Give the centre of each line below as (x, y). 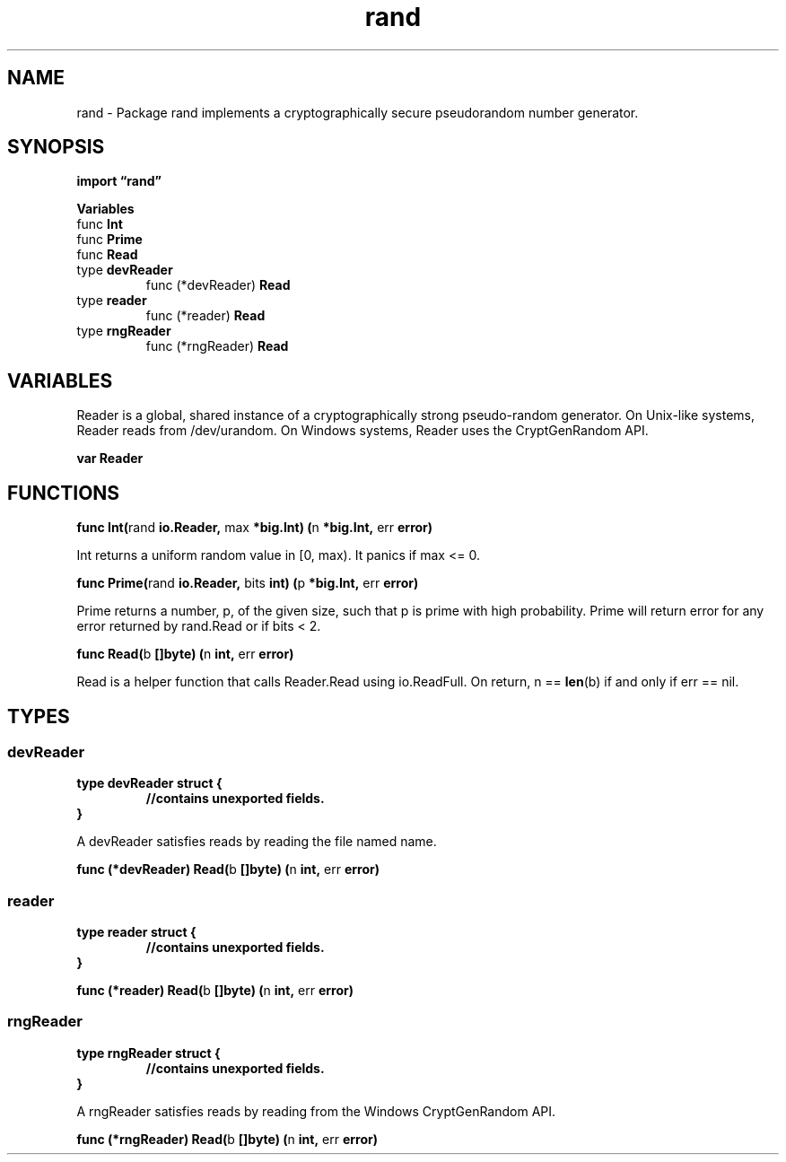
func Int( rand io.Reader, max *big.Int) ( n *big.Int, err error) (255, 528)
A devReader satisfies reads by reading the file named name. (257, 842)
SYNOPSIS (56, 147)
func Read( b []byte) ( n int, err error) (185, 654)
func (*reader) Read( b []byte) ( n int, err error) (215, 991)
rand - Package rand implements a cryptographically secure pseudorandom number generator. (358, 112)
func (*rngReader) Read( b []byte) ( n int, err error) (227, 1139)
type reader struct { (136, 932)
